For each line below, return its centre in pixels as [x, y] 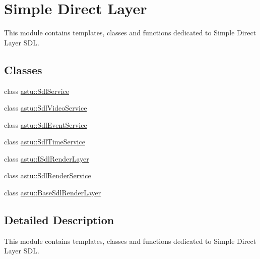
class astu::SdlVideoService [46, 108]
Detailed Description [59, 220]
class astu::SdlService [37, 91]
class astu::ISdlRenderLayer [47, 158]
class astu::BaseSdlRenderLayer [53, 193]
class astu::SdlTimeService [45, 142]
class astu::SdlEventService [46, 124]
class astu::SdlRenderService [48, 175]
